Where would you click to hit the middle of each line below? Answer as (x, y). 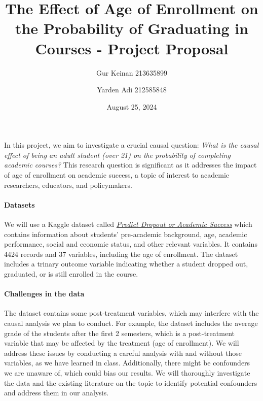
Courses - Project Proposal (132, 48)
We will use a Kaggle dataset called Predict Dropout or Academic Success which (128, 224)
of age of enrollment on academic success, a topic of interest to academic (117, 175)
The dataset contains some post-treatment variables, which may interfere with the (131, 313)
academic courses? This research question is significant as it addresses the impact (130, 165)
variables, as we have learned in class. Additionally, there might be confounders (127, 363)
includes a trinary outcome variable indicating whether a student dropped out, (126, 264)
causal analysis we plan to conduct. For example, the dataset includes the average (131, 323)
